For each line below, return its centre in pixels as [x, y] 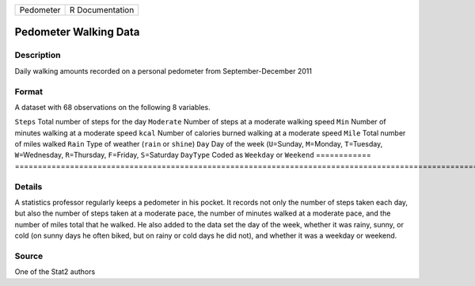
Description [38, 55]
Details [28, 186]
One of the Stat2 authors [55, 272]
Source [29, 256]
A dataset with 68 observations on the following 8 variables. [112, 107]
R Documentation [102, 10]
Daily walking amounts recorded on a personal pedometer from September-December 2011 [163, 71]
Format [29, 91]
